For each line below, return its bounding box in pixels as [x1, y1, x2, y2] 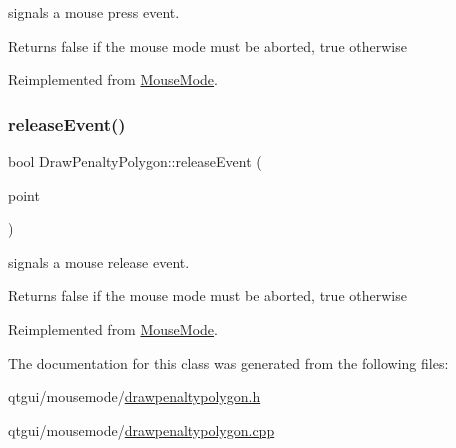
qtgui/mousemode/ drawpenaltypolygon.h [8, 386, 261, 407]
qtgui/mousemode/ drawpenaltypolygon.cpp [8, 419, 275, 440]
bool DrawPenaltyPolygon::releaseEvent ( [8, 151, 262, 171]
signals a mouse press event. [8, 2, 180, 22]
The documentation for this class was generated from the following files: [8, 352, 449, 373]
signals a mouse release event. [8, 251, 190, 272]
